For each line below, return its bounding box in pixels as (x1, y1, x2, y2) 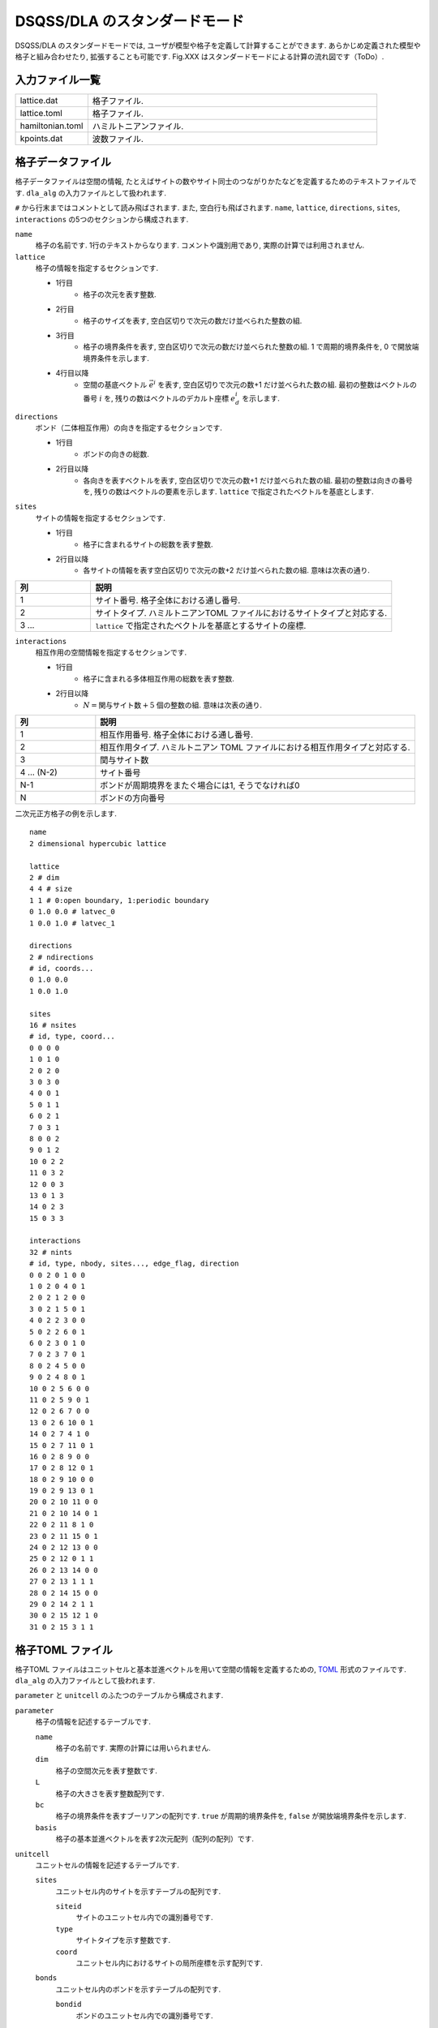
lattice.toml (19, 107, 62, 118)
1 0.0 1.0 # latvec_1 (29, 918, 115, 928)
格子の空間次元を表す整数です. (55, 1765, 158, 1776)
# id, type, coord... (29, 1032, 115, 1042)
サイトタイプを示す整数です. (75, 1936, 171, 1945)
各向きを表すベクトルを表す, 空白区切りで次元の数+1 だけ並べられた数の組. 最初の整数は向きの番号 (83, 475, 413, 485)
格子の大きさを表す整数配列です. (55, 1789, 165, 1798)
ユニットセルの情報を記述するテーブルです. (35, 1860, 180, 1870)
